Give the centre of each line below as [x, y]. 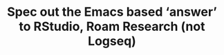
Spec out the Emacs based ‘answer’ [112, 12]
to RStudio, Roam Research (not [112, 26]
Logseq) [112, 41]
